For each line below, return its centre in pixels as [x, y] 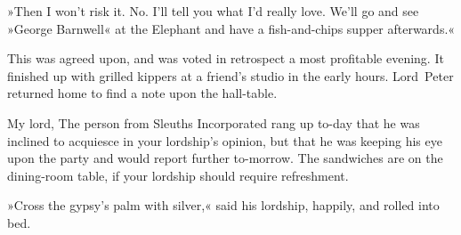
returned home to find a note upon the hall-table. [142, 93]
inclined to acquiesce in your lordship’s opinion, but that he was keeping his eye [225, 140]
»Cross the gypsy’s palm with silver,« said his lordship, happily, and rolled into [223, 205]
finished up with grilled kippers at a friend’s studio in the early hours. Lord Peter [230, 75]
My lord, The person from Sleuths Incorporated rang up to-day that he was [214, 122]
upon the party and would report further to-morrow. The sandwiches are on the [225, 158]
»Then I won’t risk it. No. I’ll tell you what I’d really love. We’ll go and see [213, 11]
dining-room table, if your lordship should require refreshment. [178, 175]
